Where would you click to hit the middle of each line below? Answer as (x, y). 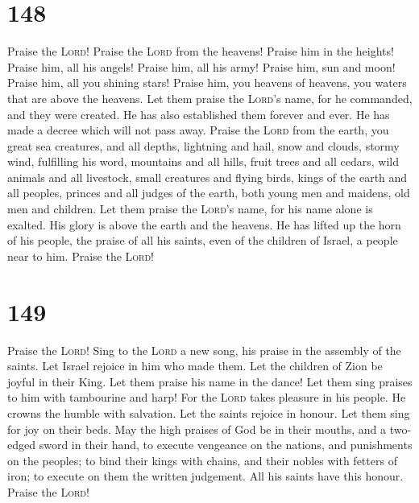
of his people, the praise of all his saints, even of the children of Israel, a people (203, 240)
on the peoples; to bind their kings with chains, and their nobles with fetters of (202, 460)
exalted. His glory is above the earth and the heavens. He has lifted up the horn (204, 224)
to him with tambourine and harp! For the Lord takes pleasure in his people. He (207, 397)
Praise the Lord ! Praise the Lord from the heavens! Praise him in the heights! (201, 51)
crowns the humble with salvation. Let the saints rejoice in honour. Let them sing (209, 412)
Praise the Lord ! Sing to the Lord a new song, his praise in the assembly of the (204, 350)
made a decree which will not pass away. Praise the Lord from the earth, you (198, 130)
